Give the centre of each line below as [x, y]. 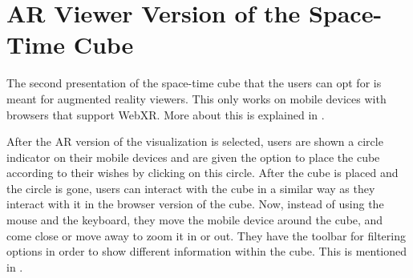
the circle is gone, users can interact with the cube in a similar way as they [191, 188]
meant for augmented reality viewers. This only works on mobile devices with [196, 98]
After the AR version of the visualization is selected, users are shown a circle [195, 141]
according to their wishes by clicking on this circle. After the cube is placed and [202, 173]
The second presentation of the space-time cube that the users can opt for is [194, 83]
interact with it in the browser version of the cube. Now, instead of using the [195, 204]
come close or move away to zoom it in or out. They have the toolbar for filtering [206, 235]
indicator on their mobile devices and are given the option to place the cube [193, 157]
